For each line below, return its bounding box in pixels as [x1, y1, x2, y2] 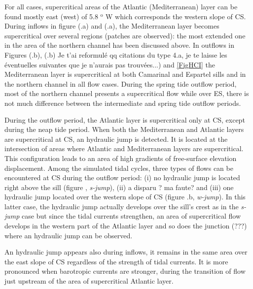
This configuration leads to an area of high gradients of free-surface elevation [4, 153, 237, 163]
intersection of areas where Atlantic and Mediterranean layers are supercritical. [4, 143, 244, 154]
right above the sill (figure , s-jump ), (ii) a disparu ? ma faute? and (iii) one [4, 182, 234, 192]
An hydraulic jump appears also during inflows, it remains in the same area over [4, 247, 248, 257]
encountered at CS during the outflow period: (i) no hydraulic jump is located [4, 172, 240, 183]
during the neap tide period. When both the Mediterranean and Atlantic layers [4, 124, 244, 134]
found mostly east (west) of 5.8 [4, 11, 98, 21]
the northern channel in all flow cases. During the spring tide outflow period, [4, 78, 237, 89]
